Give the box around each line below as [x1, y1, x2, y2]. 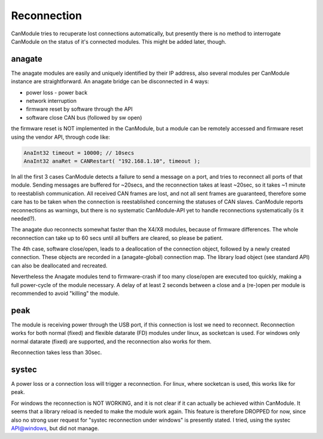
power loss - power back [26, 89, 88, 96]
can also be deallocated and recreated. [11, 262, 108, 269]
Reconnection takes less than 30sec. [11, 349, 102, 356]
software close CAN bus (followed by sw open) [26, 114, 142, 121]
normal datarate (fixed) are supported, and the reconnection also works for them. [11, 338, 212, 345]
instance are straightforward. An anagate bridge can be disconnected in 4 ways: [11, 78, 209, 85]
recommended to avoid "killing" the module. [11, 290, 120, 297]
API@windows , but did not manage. [11, 425, 99, 432]
